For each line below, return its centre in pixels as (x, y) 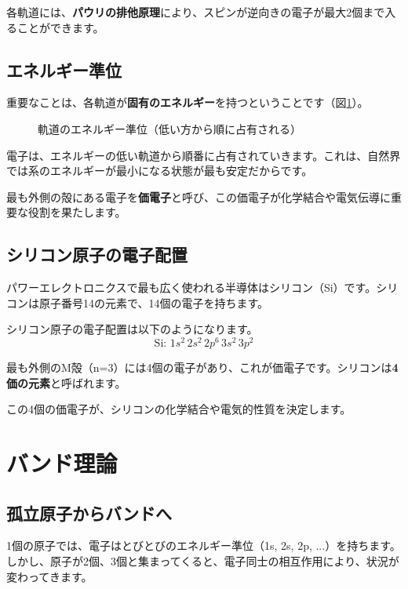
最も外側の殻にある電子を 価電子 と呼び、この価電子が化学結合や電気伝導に (199, 196)
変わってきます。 (49, 576)
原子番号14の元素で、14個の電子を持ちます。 (154, 302)
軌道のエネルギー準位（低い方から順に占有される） (169, 128)
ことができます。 (60, 27)
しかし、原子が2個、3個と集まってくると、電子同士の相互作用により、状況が (203, 560)
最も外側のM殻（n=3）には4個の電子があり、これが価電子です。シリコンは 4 (202, 367)
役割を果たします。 (77, 212)
